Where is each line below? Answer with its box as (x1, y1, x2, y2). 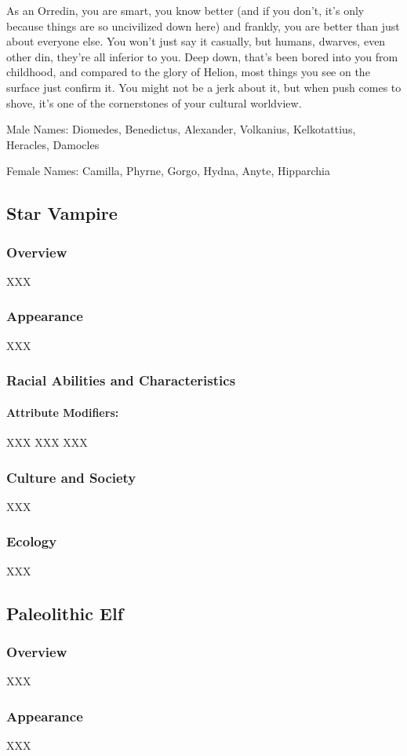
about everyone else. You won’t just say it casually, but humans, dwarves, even (6, 33, 386, 49)
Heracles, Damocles (6, 136, 100, 152)
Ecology (6, 531, 57, 551)
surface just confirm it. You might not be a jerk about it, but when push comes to (6, 79, 402, 95)
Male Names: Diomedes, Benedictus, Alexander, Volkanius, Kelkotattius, (6, 121, 356, 137)
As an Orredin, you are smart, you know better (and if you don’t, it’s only (6, 2, 365, 18)
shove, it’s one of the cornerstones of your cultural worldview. (6, 94, 302, 111)
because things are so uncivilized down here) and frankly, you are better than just (6, 17, 400, 34)
